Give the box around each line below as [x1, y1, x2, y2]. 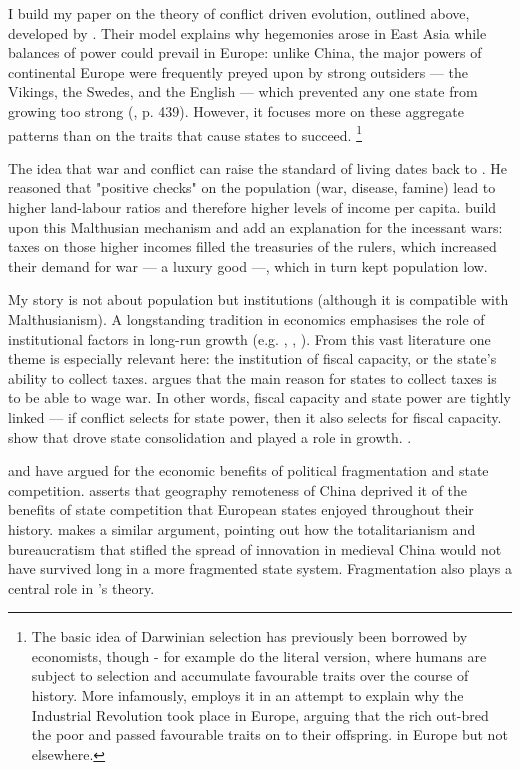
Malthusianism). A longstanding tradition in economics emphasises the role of [8, 308, 485, 329]
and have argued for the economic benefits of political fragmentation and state [8, 460, 489, 481]
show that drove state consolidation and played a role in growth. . [8, 426, 412, 447]
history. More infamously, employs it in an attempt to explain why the [31, 685, 464, 706]
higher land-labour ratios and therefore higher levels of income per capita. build [8, 197, 497, 217]
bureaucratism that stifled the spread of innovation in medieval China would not [8, 538, 502, 559]
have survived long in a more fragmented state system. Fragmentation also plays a [8, 558, 512, 579]
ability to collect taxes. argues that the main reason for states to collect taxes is [8, 367, 497, 388]
